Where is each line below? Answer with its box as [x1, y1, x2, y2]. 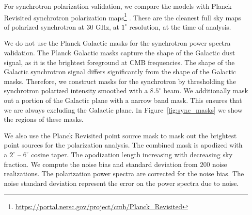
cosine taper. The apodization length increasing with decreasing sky [31, 149, 233, 159]
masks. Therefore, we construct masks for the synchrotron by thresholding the [4, 76, 236, 86]
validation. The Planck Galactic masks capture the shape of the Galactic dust [4, 48, 235, 58]
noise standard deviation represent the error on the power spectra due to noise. [4, 178, 239, 188]
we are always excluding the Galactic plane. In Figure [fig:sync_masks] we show [4, 104, 243, 115]
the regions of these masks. [4, 114, 84, 124]
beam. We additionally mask [163, 85, 248, 96]
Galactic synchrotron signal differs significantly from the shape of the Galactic [4, 66, 236, 77]
